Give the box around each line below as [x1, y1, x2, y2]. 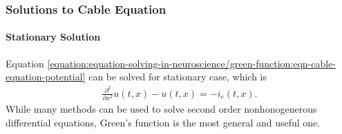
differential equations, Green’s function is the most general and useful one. [6, 115, 321, 129]
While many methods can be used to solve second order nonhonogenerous [6, 102, 317, 116]
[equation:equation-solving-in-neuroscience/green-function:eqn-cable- [47, 56, 336, 70]
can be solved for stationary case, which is [88, 69, 267, 84]
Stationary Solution [6, 30, 101, 44]
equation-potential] [6, 69, 86, 84]
